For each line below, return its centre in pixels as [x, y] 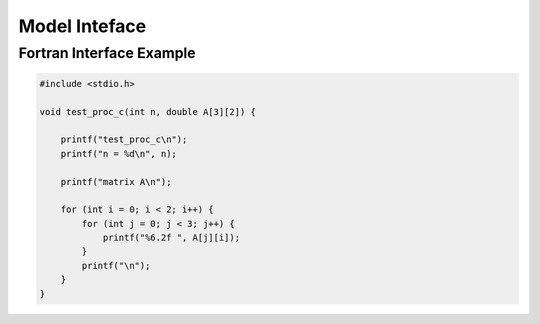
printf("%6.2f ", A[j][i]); [171, 238]
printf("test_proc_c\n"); [124, 139]
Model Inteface [82, 26]
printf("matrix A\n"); [116, 181]
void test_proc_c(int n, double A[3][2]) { [148, 111]
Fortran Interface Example [107, 53]
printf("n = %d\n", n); [118, 153]
